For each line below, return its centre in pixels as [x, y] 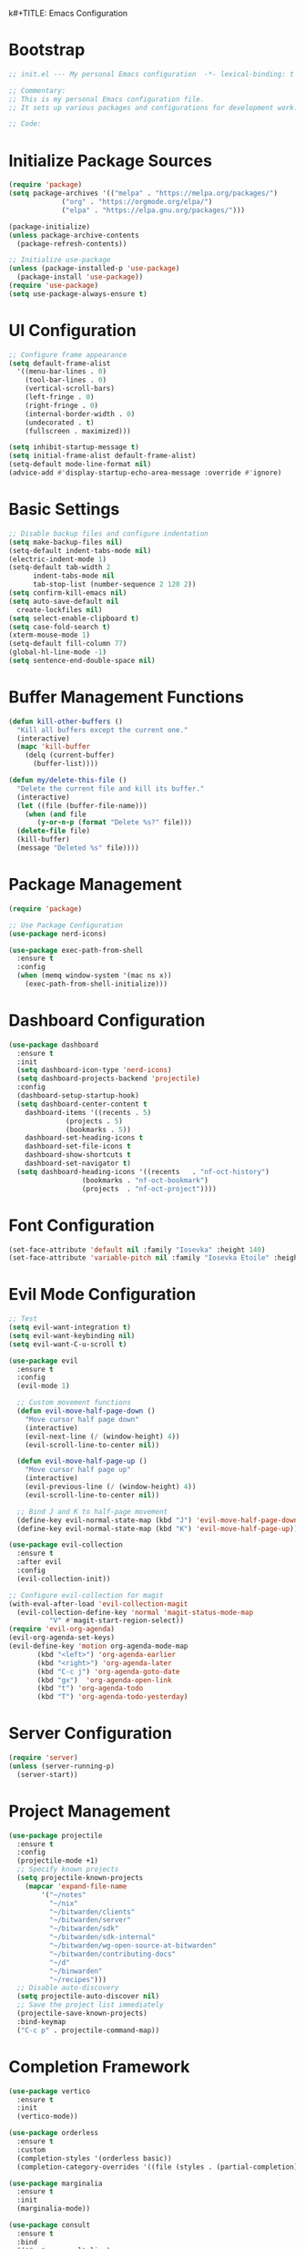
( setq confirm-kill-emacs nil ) [68, 593]
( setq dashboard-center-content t [82, 1104]
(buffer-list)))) [66, 764]
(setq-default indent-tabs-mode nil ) [80, 550]
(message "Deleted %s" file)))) [78, 848]
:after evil [40, 1562]
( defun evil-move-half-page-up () [82, 1461]
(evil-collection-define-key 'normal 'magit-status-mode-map [135, 1612]
